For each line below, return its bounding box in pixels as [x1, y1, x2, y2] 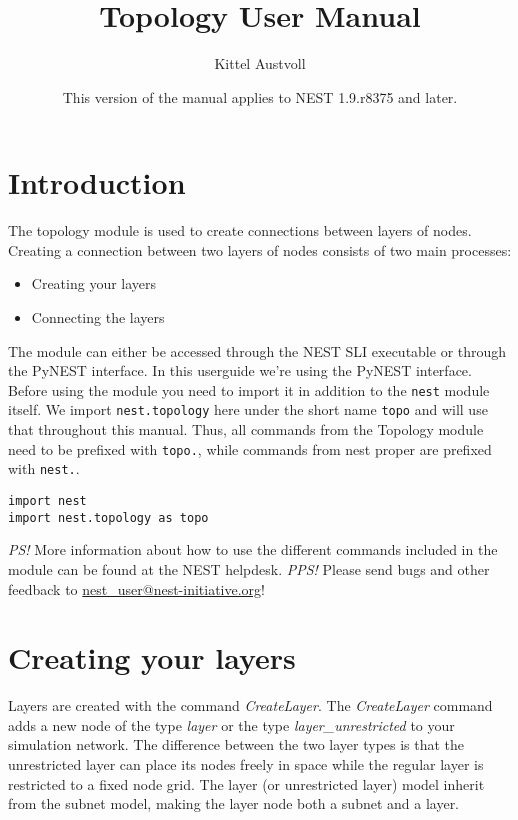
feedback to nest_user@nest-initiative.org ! [8, 578, 266, 599]
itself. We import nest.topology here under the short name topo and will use [8, 399, 488, 420]
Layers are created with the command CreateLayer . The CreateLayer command [8, 695, 493, 716]
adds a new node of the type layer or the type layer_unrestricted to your [8, 714, 455, 735]
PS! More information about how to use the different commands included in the [8, 539, 498, 560]
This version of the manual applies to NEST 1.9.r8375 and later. [62, 86, 458, 107]
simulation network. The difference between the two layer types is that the [8, 734, 465, 755]
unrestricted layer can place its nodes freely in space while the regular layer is [8, 754, 484, 775]
